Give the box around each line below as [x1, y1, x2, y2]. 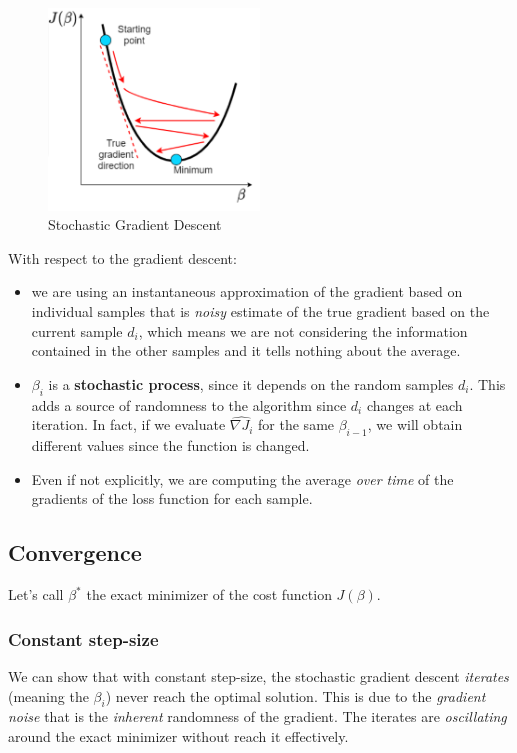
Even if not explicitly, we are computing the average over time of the [31, 468, 454, 489]
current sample [31, 320, 123, 341]
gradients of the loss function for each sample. [31, 488, 313, 509]
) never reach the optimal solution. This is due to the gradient [105, 685, 486, 706]
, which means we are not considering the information [138, 320, 468, 341]
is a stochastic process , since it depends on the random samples [48, 373, 454, 394]
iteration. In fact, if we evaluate [31, 414, 226, 435]
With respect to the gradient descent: [8, 247, 237, 268]
